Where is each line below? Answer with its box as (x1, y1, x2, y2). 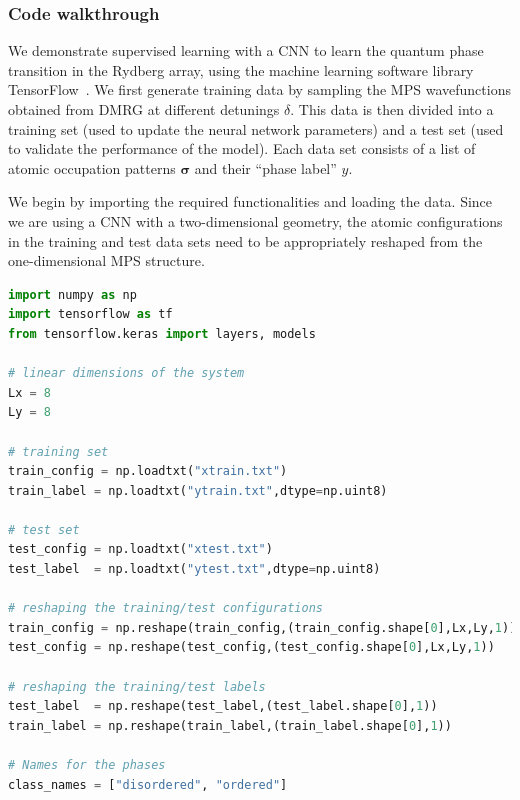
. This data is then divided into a (290, 99, 494, 119)
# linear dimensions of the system (8, 366, 245, 381)
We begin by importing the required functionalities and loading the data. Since (8, 191, 493, 212)
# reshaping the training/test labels (8, 679, 266, 694)
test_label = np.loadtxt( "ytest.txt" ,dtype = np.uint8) (8, 562, 381, 577)
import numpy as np (8, 287, 137, 302)
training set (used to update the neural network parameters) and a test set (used (8, 118, 504, 139)
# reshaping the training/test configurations (8, 601, 323, 616)
